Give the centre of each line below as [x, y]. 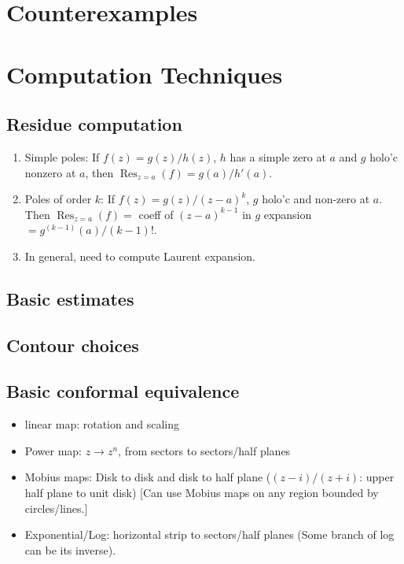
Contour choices [73, 345]
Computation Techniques [145, 74]
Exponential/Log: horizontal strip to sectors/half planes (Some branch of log [209, 534]
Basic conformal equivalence [123, 391]
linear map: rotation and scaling [102, 424]
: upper [377, 477]
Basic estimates [70, 298]
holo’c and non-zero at [316, 199]
